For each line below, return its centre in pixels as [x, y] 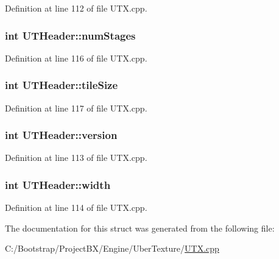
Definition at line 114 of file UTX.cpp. [76, 208]
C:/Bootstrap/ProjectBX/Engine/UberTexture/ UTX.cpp [112, 248]
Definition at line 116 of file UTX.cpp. [76, 58]
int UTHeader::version [61, 135]
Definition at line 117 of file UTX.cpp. [76, 108]
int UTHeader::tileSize [62, 85]
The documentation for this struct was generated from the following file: [140, 228]
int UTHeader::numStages [70, 35]
